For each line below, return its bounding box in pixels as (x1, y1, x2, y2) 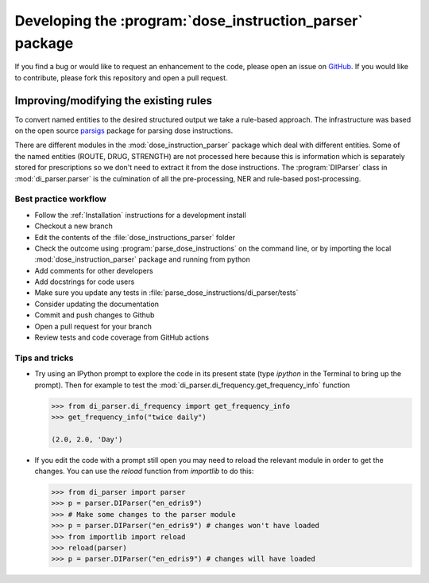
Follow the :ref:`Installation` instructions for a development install (34, 210, 246, 220)
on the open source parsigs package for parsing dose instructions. (14, 126, 234, 135)
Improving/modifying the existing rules (14, 94, 212, 107)
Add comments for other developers (34, 266, 154, 275)
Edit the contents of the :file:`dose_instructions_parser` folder (34, 232, 236, 242)
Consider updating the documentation (34, 299, 159, 309)
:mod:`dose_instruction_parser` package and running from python (34, 255, 250, 264)
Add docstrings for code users (34, 277, 135, 286)
